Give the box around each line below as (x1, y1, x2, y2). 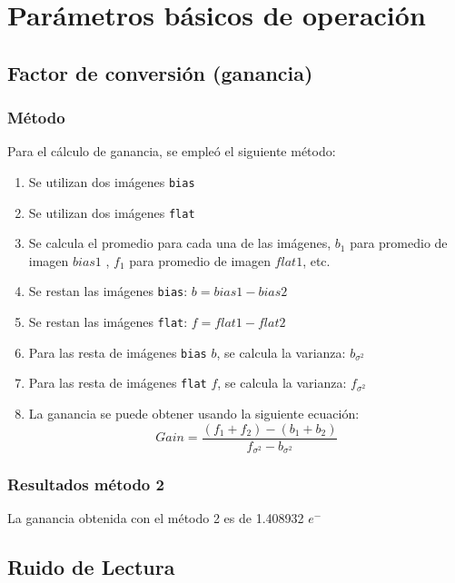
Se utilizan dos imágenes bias (28, 172, 195, 191)
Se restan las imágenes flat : (28, 312, 188, 331)
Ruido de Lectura (7, 553, 175, 581)
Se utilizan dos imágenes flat (28, 203, 195, 222)
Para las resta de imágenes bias (28, 342, 207, 361)
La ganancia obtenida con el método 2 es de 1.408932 (7, 509, 304, 528)
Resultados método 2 (7, 473, 164, 496)
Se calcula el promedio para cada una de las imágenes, (28, 233, 331, 252)
